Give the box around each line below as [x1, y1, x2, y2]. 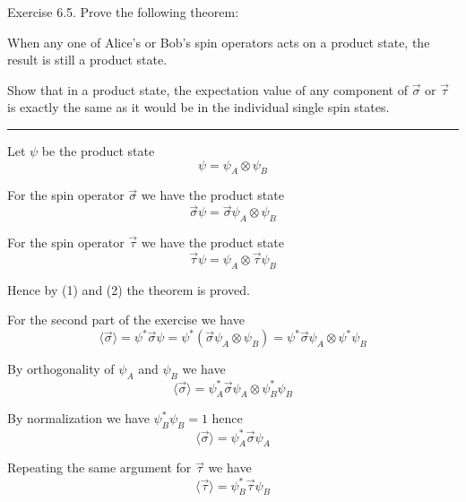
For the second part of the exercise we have [7, 310, 245, 329]
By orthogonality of [7, 359, 115, 378]
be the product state [41, 141, 155, 160]
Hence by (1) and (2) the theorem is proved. [7, 280, 250, 299]
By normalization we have [7, 409, 150, 428]
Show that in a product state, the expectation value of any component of [7, 80, 408, 99]
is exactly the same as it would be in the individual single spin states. [7, 98, 390, 117]
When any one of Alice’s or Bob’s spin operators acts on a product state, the [7, 32, 430, 51]
